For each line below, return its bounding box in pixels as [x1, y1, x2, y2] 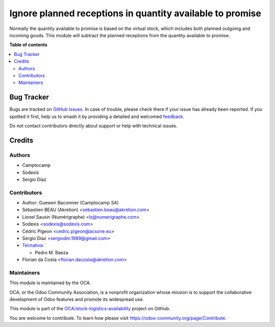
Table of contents [9, 42, 48, 48]
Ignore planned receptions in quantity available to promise [9, 8, 262, 19]
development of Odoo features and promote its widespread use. [9, 296, 144, 303]
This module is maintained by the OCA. [9, 280, 91, 286]
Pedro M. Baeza [35, 249, 69, 255]
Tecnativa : [22, 242, 44, 249]
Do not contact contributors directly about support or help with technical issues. [9, 123, 178, 129]
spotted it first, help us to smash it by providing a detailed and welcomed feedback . [9, 113, 184, 120]
